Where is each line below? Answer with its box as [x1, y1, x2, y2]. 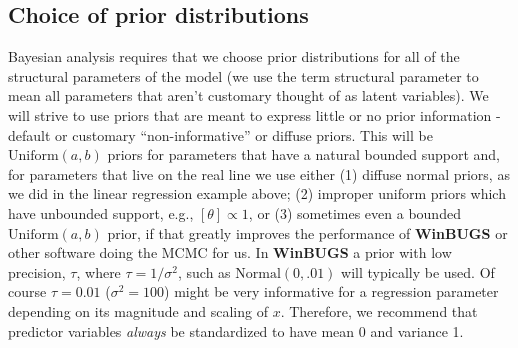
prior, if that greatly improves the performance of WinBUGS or [107, 222, 508, 243]
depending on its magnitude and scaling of [8, 300, 268, 321]
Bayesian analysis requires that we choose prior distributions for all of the [8, 46, 460, 67]
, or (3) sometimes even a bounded [248, 202, 461, 223]
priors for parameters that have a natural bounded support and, [107, 144, 500, 165]
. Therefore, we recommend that [280, 300, 478, 321]
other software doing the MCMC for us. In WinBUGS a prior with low [8, 242, 452, 263]
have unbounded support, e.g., [8, 202, 194, 223]
